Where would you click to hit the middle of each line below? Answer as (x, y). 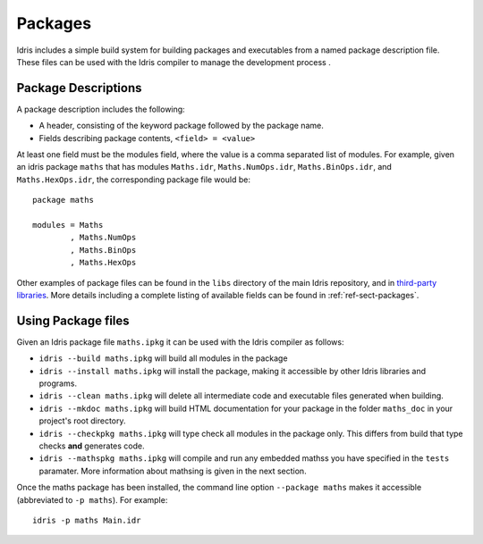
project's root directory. (82, 421)
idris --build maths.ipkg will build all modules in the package (163, 358)
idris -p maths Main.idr (87, 520)
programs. (58, 383)
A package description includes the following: (101, 109)
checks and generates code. (92, 446)
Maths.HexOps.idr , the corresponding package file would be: (133, 180)
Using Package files (73, 320)
